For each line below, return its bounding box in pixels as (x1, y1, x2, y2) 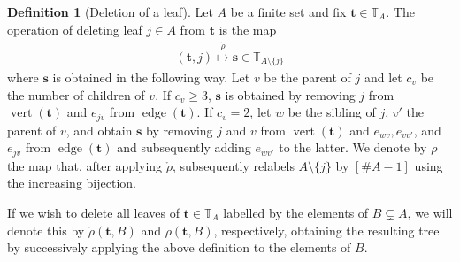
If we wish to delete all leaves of (7, 203, 180, 221)
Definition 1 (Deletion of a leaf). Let (7, 3, 213, 20)
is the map (218, 19, 277, 38)
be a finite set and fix (230, 3, 347, 20)
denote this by (7, 220, 85, 239)
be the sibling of (287, 103, 376, 121)
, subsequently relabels (172, 156, 295, 174)
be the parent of (264, 68, 351, 87)
